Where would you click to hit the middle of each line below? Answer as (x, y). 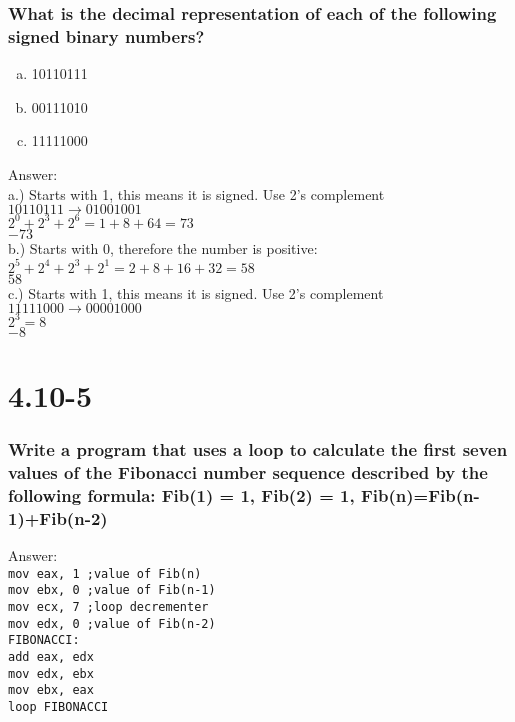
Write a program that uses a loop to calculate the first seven (258, 449)
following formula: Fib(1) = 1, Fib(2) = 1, (181, 494)
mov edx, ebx (51, 673)
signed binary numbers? (106, 35)
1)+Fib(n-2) (58, 517)
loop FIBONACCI (58, 707)
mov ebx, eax (51, 690)
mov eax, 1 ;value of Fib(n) (105, 573)
